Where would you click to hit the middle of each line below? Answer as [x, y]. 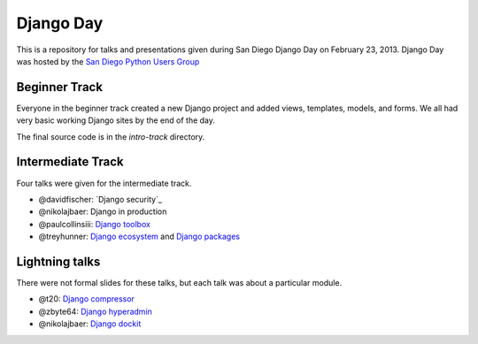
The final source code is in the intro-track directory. [111, 136]
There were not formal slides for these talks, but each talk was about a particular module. [179, 283]
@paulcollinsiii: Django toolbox [94, 224]
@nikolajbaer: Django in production [103, 211]
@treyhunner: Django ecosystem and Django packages [139, 237]
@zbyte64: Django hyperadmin [95, 311]
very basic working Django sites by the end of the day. [116, 120]
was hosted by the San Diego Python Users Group [108, 61]
